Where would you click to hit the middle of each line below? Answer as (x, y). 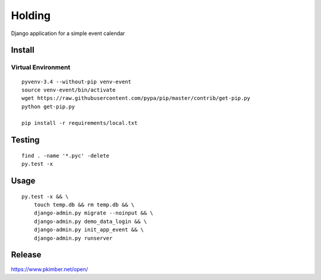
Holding (31, 15)
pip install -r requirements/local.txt (80, 123)
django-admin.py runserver (73, 238)
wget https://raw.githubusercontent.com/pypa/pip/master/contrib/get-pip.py (136, 98)
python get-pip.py (48, 106)
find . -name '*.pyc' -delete (66, 155)
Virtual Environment (41, 67)
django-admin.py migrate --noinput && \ (94, 213)
